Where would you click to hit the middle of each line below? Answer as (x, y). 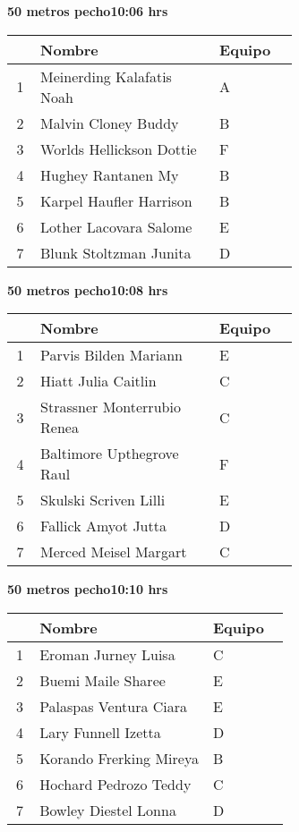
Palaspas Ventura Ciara (114, 706)
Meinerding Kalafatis (106, 76)
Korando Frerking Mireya (119, 758)
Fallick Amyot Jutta (103, 526)
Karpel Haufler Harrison (116, 200)
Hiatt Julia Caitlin (98, 381)
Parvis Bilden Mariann (111, 355)
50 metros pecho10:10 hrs (88, 589)
